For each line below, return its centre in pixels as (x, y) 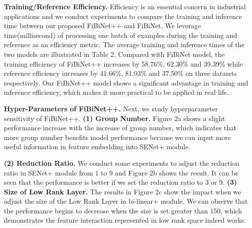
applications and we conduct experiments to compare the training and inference (123, 16)
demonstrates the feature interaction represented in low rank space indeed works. (125, 220)
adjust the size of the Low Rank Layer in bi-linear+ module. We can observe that (126, 201)
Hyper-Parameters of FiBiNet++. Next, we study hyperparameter (111, 108)
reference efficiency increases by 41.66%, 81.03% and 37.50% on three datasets (120, 73)
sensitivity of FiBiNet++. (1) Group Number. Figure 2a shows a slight (115, 118)
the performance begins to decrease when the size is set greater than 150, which (123, 210)
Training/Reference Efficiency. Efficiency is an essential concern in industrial (125, 6)
